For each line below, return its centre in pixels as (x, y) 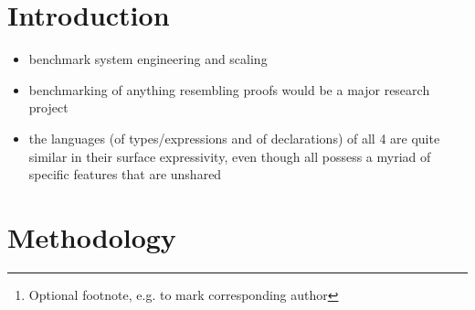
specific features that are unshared (125, 174)
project (48, 107)
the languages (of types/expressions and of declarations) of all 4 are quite (234, 138)
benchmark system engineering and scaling (148, 59)
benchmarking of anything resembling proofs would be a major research (229, 89)
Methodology (92, 236)
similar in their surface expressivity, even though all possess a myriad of (230, 156)
